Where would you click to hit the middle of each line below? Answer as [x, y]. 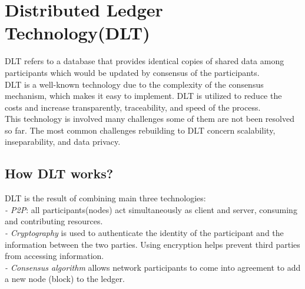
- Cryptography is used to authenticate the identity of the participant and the [144, 233]
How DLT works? [59, 173]
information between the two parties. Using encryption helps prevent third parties [152, 244]
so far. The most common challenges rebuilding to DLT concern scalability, [140, 130]
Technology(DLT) [77, 33]
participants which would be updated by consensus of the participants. [132, 72]
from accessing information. [54, 256]
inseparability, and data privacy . [63, 142]
